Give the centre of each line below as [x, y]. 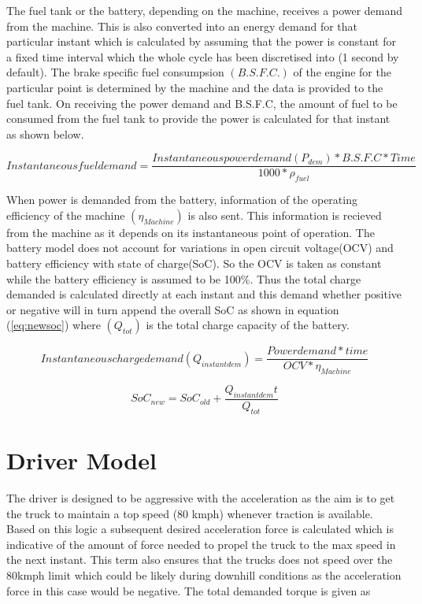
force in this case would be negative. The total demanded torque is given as [189, 590]
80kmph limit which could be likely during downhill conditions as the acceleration [204, 574]
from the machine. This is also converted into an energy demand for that [182, 26]
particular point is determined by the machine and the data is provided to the [195, 87]
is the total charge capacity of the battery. [248, 325]
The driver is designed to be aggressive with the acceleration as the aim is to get [201, 497]
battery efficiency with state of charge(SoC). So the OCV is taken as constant [194, 263]
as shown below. [45, 133]
